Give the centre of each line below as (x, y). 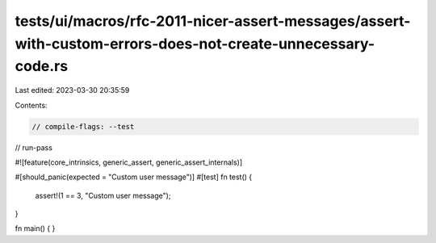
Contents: (31, 105)
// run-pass (34, 147)
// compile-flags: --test (83, 126)
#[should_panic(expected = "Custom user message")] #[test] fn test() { (134, 177)
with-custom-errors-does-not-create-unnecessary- (195, 44)
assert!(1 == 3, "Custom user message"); (103, 195)
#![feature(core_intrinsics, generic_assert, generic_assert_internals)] (129, 162)
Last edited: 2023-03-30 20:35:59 (72, 90)
